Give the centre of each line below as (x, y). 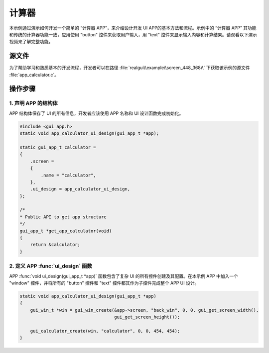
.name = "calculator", (68, 175)
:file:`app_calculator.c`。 (34, 75)
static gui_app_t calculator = (58, 147)
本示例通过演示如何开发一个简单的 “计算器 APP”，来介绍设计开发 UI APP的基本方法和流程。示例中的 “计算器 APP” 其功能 (133, 28)
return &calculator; (55, 245)
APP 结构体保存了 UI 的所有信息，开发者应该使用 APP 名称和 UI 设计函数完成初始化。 (96, 113)
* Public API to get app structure (63, 217)
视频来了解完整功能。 (31, 42)
